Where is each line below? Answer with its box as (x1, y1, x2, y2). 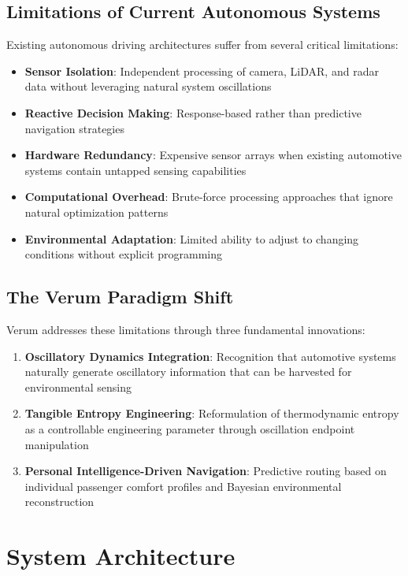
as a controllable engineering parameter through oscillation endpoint (24, 420, 355, 437)
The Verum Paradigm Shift (6, 284, 234, 309)
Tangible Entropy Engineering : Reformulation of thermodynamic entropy (24, 405, 399, 422)
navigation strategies (24, 120, 124, 136)
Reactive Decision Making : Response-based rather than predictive (24, 104, 362, 121)
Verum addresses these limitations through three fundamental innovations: (6, 321, 365, 337)
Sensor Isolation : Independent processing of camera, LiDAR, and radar (24, 62, 379, 79)
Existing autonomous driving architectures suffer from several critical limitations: (6, 36, 399, 53)
